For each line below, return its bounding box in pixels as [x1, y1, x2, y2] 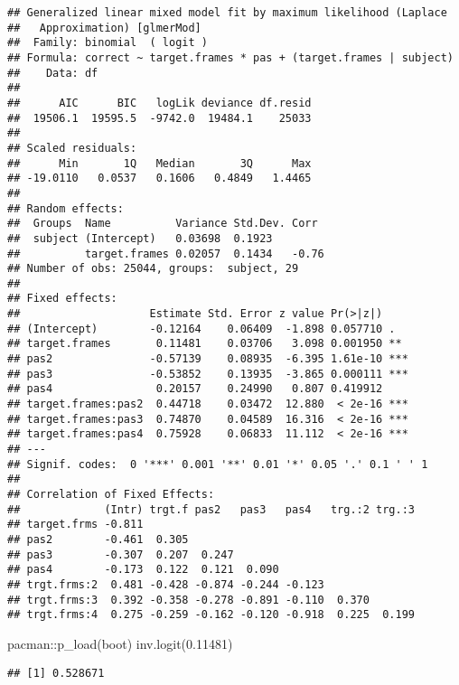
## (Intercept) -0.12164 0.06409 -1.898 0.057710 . [7, 322, 396, 335]
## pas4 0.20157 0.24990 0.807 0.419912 [7, 382, 383, 396]
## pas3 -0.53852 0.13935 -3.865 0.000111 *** [7, 367, 408, 380]
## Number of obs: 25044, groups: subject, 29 [7, 262, 299, 276]
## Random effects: [7, 202, 124, 215]
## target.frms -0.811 [7, 518, 144, 531]
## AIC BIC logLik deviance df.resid [7, 96, 312, 109]
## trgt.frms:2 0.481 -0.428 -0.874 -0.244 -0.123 [7, 577, 324, 591]
